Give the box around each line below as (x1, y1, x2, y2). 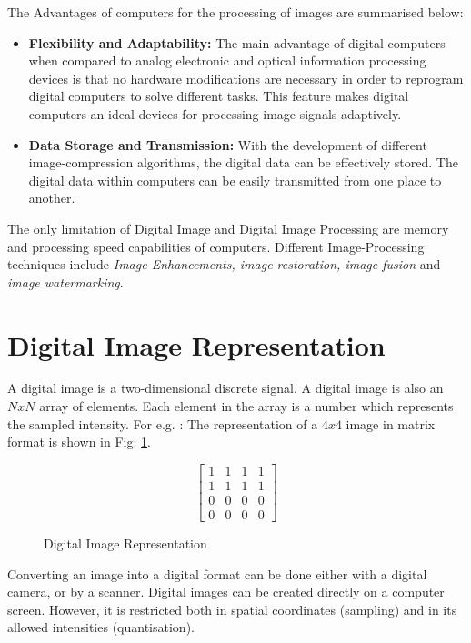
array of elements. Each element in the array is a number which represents (39, 397, 454, 416)
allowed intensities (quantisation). (7, 618, 195, 637)
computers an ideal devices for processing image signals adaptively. (28, 104, 402, 123)
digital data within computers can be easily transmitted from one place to (28, 170, 442, 189)
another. (28, 188, 75, 207)
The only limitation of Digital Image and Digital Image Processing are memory (7, 218, 449, 237)
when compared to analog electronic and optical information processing (28, 51, 426, 70)
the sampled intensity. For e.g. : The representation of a (7, 414, 318, 433)
